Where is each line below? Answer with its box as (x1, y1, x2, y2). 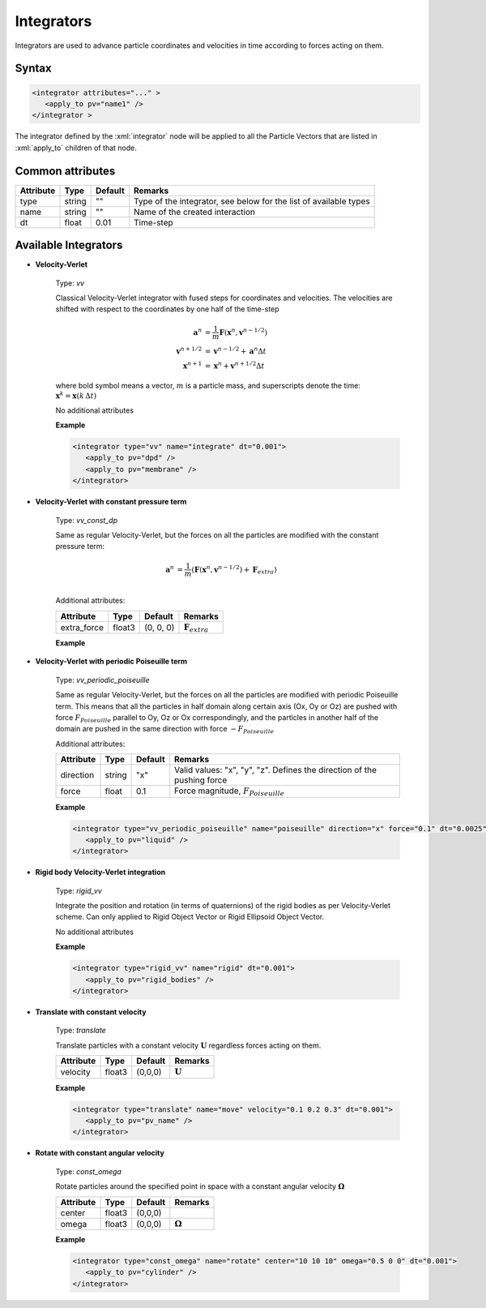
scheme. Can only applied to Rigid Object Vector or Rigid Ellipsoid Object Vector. (55, 912, 325, 922)
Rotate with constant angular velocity (35, 1148, 165, 1158)
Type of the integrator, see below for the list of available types (134, 195, 370, 207)
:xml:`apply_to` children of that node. (15, 143, 138, 152)
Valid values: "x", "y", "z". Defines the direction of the (174, 765, 377, 776)
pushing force (174, 774, 228, 786)
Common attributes (15, 164, 116, 178)
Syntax (15, 62, 52, 75)
